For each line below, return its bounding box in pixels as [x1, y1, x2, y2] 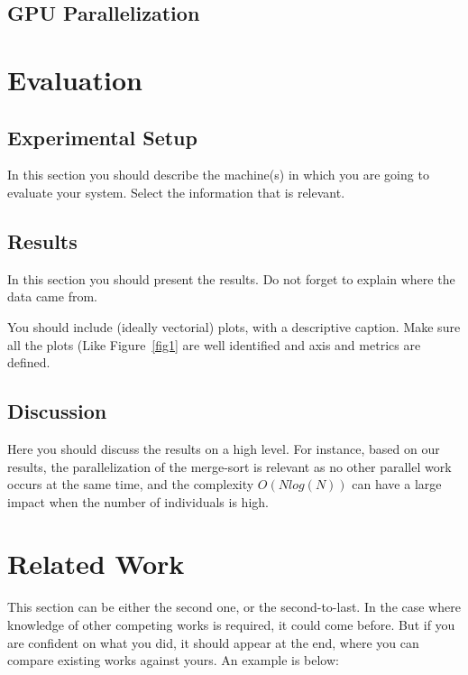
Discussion [7, 397, 107, 425]
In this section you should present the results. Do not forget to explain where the [7, 269, 455, 288]
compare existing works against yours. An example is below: [7, 651, 339, 670]
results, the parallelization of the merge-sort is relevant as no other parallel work [7, 457, 452, 476]
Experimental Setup [7, 123, 197, 151]
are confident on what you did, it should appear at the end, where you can [7, 633, 419, 652]
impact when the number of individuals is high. [7, 492, 269, 511]
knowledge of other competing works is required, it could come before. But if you [7, 615, 455, 634]
